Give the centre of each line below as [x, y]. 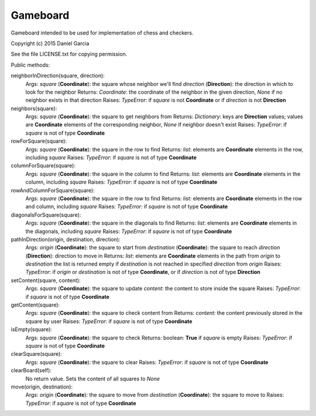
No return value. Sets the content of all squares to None [93, 379]
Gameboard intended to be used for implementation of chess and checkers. [102, 33]
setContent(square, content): [46, 280]
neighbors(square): [34, 108]
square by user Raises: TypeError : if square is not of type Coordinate [109, 321]
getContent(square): [35, 305]
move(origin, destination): [42, 387]
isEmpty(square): [32, 329]
